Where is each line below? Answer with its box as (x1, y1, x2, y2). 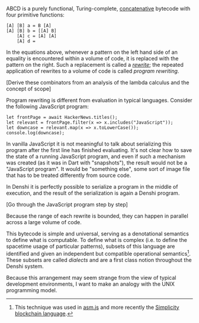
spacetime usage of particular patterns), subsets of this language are (6, 243, 175, 250)
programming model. (6, 286, 57, 293)
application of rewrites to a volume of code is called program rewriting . (6, 67, 179, 75)
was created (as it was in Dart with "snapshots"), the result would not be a (6, 159, 188, 166)
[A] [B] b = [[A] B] (6, 28, 57, 34)
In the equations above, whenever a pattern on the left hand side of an (6, 49, 178, 56)
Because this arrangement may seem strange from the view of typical (6, 274, 176, 281)
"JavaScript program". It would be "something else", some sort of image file (6, 166, 191, 172)
